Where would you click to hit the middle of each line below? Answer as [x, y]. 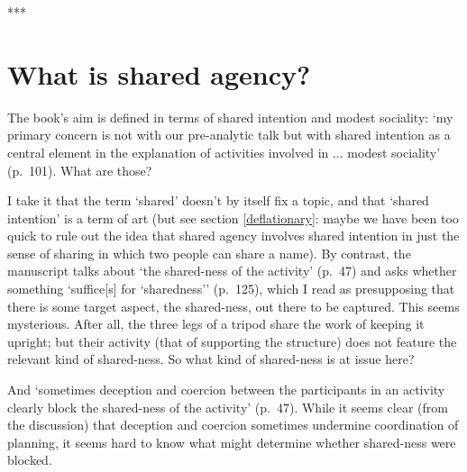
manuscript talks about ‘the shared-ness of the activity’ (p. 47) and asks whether [232, 271]
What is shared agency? [159, 73]
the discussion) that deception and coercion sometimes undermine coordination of [233, 425]
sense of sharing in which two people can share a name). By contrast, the [209, 253]
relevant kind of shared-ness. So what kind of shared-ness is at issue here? [211, 359]
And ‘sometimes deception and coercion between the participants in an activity [226, 390]
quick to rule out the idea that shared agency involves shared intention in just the [233, 236]
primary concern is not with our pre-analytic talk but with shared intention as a [229, 135]
